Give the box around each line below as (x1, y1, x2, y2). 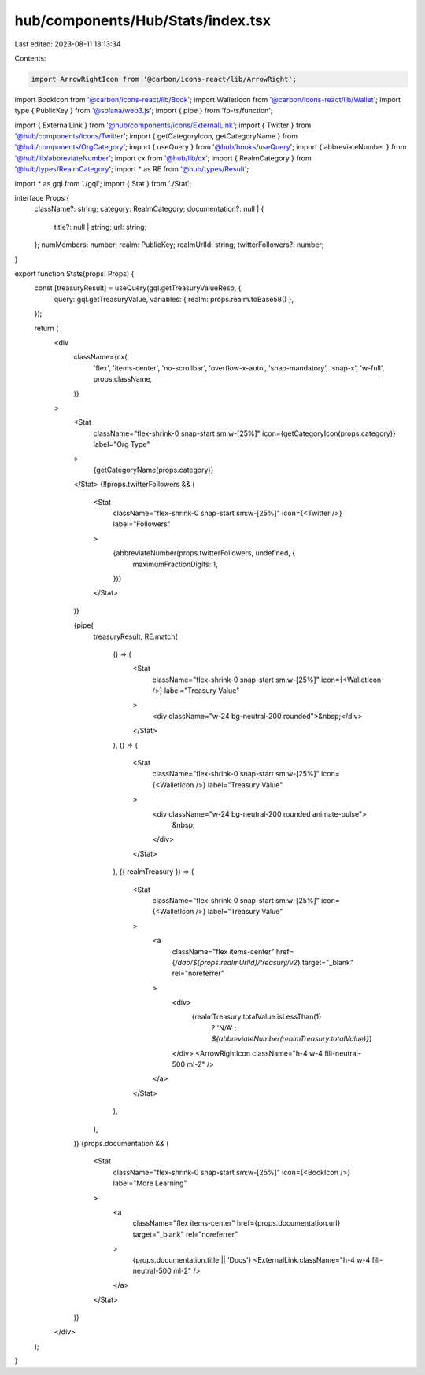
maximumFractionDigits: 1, (132, 559, 218, 569)
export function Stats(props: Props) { (14, 268, 135, 278)
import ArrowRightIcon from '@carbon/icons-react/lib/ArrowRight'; (31, 75, 297, 83)
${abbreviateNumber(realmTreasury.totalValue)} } (211, 1034, 373, 1044)
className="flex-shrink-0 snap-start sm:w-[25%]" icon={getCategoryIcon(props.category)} (93, 429, 397, 438)
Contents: (14, 53, 46, 63)
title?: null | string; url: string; (54, 222, 147, 231)
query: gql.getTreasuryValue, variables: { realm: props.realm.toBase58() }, (54, 294, 294, 304)
